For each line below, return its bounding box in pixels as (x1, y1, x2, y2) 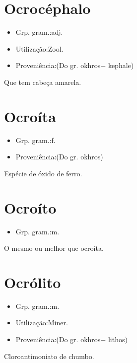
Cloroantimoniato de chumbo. (4, 351, 94, 361)
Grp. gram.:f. (15, 135, 56, 145)
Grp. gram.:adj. (15, 27, 63, 37)
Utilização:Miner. (15, 317, 68, 328)
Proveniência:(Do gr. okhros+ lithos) (15, 334, 128, 345)
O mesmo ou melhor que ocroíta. (4, 243, 104, 253)
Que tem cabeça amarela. (4, 76, 81, 87)
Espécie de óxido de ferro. (4, 168, 82, 178)
